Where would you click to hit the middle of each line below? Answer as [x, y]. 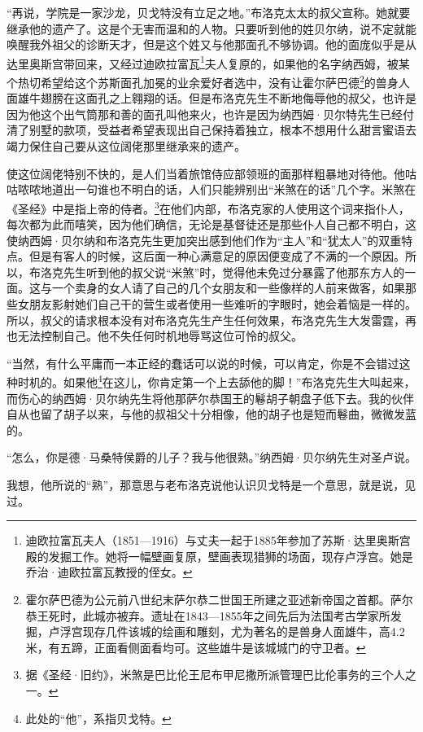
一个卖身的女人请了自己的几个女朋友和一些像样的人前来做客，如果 [228, 288]
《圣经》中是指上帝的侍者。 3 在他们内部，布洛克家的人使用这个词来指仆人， [208, 207]
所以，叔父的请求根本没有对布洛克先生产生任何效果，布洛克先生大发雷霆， [206, 320]
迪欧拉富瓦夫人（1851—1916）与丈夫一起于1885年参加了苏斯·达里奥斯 [212, 540]
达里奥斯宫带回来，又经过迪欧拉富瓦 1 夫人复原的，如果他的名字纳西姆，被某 [208, 62]
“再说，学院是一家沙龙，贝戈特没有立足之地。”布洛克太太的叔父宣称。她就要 [209, 12]
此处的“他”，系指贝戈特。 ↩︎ [98, 718]
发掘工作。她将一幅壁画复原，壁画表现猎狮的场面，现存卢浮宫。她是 [231, 556]
